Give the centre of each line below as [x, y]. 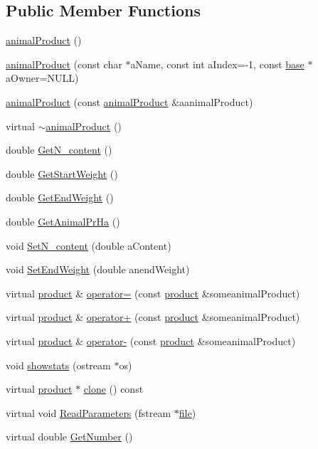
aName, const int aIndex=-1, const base [217, 64]
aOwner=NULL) [42, 78]
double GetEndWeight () [60, 197]
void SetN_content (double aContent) [89, 245]
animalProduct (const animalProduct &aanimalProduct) [129, 101]
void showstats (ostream [58, 365]
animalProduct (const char [64, 64]
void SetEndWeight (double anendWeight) [98, 269]
